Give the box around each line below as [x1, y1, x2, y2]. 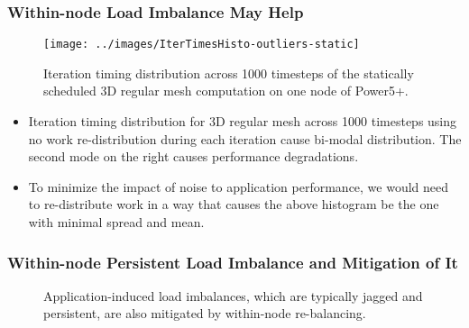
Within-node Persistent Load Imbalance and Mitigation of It [7, 251, 458, 273]
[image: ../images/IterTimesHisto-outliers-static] [43, 38, 360, 51]
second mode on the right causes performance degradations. [28, 147, 359, 166]
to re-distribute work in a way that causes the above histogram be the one [28, 195, 439, 214]
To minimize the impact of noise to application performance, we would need [28, 177, 449, 196]
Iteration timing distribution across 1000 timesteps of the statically [43, 63, 414, 82]
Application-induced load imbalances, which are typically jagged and [43, 286, 423, 305]
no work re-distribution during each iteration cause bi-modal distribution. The [28, 129, 462, 148]
